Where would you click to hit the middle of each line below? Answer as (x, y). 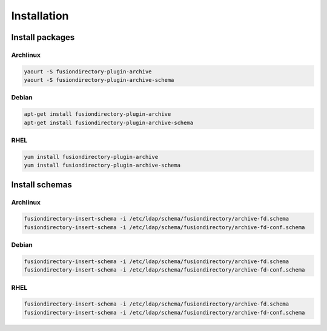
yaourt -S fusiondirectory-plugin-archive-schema (99, 80)
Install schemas (41, 185)
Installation (40, 16)
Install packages (43, 37)
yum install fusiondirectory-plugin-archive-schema (102, 165)
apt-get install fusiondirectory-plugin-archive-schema (109, 122)
